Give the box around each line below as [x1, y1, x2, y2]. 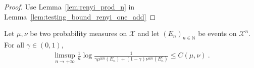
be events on [198, 28, 237, 38]
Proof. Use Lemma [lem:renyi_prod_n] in [4, 1, 135, 11]
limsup [55, 52, 75, 59]
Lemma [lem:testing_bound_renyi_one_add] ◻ [4, 11, 156, 21]
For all [4, 39, 24, 49]
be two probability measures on [30, 28, 127, 38]
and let [137, 28, 160, 38]
